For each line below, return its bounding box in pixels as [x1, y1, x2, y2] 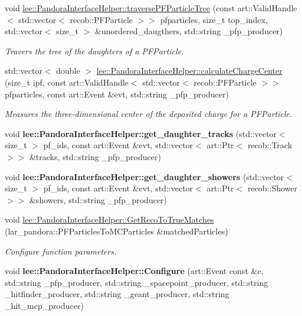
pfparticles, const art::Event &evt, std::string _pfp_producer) [5, 87, 229, 100]
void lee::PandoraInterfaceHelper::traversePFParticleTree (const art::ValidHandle [5, 2, 297, 14]
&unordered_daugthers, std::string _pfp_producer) [95, 25, 283, 37]
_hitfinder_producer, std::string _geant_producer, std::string [5, 288, 229, 300]
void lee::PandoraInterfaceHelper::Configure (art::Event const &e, [5, 265, 264, 277]
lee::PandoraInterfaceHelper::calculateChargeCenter [96, 64, 283, 77]
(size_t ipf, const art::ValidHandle [5, 76, 129, 88]
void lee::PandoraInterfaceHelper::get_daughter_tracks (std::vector [5, 127, 277, 139]
